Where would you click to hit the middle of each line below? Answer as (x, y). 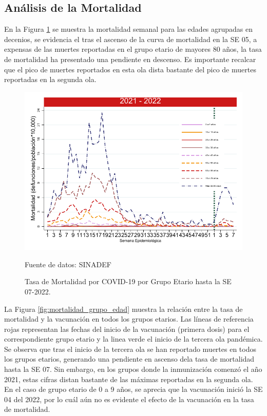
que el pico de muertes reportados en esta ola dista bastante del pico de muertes (130, 69)
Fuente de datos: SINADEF (68, 264)
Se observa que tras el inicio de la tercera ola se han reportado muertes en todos (130, 349)
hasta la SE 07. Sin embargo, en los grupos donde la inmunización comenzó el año (133, 369)
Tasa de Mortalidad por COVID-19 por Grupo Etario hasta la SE (128, 281)
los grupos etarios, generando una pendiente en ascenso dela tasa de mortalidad (129, 359)
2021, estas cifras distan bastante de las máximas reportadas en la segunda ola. (129, 379)
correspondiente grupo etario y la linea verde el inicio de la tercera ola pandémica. (133, 339)
